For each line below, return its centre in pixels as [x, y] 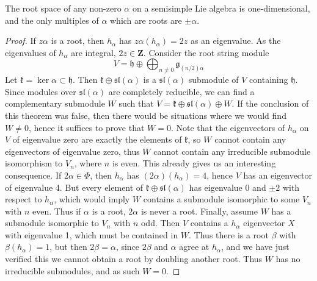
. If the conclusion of [270, 103]
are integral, [93, 52]
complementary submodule [55, 103]
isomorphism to [34, 163]
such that [136, 103]
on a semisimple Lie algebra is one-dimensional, [221, 8]
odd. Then [160, 223]
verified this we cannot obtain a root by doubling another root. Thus [134, 259]
